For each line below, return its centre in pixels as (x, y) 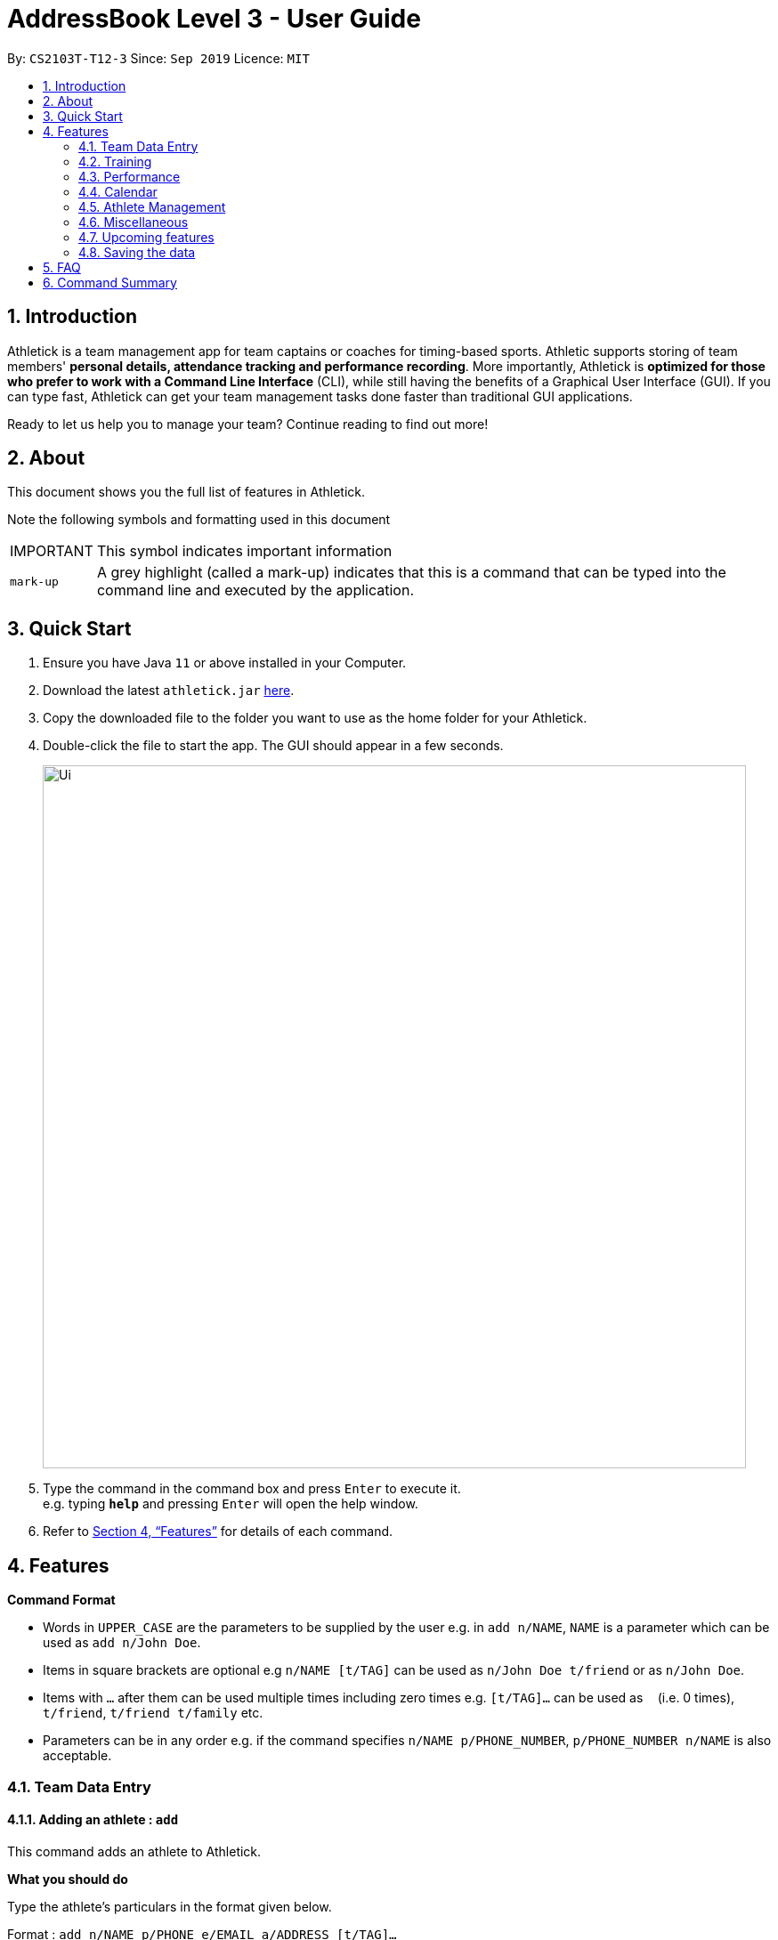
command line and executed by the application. (255, 590)
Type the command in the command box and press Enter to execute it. (252, 1489)
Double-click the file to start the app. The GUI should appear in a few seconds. (273, 746)
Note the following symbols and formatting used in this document (199, 520)
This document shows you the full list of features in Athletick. (186, 492)
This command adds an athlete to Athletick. (134, 1851)
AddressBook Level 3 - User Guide (214, 19)
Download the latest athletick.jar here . (169, 691)
